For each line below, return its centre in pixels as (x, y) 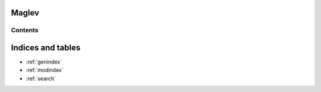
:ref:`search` (41, 78)
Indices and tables (46, 48)
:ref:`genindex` (44, 62)
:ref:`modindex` (45, 70)
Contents (25, 30)
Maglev (25, 13)
